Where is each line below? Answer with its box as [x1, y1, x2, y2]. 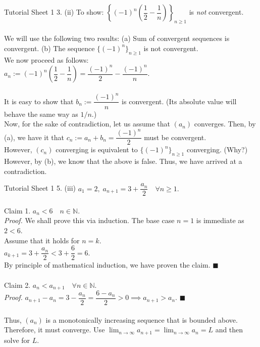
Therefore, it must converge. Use [4, 324, 105, 335]
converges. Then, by [194, 118, 256, 129]
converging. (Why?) [186, 144, 248, 155]
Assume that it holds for [4, 235, 80, 245]
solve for [4, 334, 30, 345]
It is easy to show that [4, 96, 74, 106]
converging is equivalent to [56, 144, 138, 155]
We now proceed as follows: [4, 54, 89, 65]
